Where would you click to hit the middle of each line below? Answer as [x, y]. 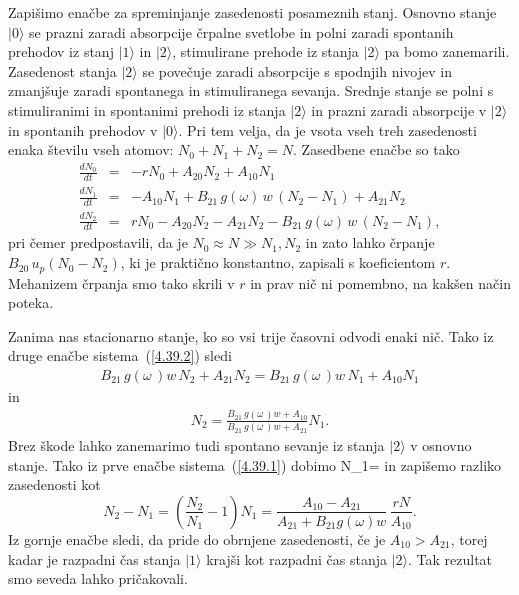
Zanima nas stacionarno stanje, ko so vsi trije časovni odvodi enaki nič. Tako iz [251, 335]
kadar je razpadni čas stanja [94, 558]
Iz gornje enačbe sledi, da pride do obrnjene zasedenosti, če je [197, 538]
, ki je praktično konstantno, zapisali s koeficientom [278, 262]
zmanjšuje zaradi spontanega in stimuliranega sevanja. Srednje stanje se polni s [251, 90]
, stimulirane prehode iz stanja [265, 51]
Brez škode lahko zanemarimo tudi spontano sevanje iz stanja [196, 445]
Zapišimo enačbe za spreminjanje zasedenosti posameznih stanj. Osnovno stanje [252, 12]
